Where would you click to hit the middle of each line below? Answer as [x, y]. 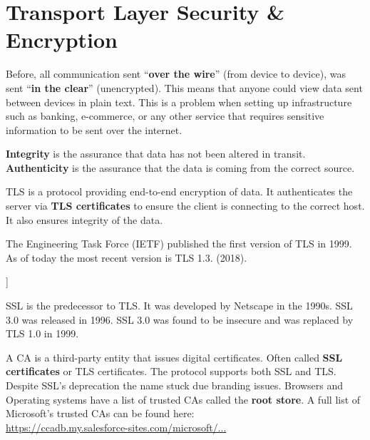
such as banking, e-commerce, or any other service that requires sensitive [165, 116]
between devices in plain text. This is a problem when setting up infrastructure [179, 102]
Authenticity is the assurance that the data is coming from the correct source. [180, 167]
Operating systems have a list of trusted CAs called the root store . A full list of [183, 399]
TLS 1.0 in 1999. [42, 333]
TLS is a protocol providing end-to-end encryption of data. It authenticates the [179, 191]
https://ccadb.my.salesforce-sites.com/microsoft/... [116, 427]
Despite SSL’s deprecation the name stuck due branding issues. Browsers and [175, 385]
